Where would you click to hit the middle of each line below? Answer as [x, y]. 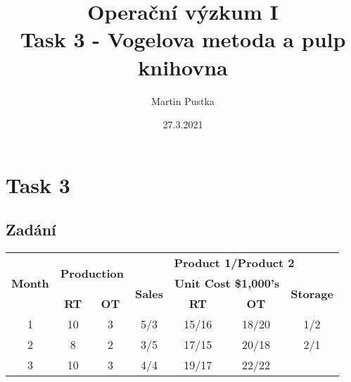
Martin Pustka [183, 100]
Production [92, 273]
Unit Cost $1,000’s [227, 283]
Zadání [31, 229]
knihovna [183, 67]
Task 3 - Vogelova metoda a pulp [183, 39]
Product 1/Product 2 [234, 263]
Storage [312, 293]
